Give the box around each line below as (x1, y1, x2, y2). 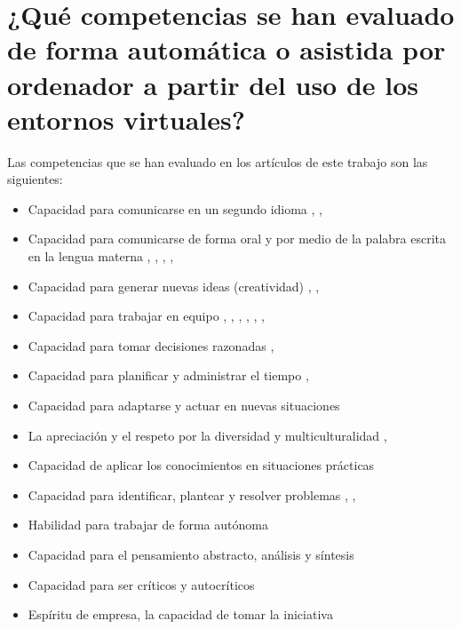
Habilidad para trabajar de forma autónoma (28, 515, 268, 534)
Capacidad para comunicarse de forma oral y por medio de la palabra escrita (28, 229, 446, 248)
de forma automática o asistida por (7, 31, 446, 68)
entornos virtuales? (7, 100, 245, 137)
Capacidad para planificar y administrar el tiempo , (28, 366, 309, 385)
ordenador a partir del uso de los (7, 66, 419, 102)
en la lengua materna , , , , (28, 247, 174, 266)
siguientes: (7, 170, 63, 188)
